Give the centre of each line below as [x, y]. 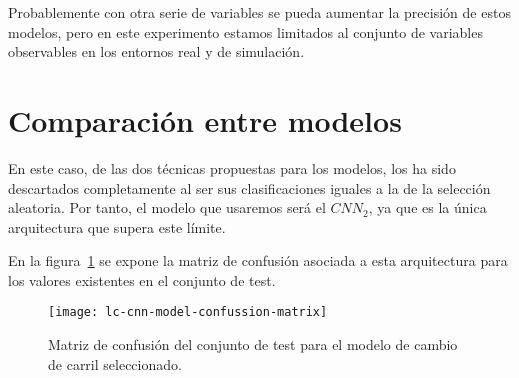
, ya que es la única [427, 207]
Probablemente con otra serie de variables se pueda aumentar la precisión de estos [259, 12]
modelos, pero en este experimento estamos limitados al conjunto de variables [245, 31]
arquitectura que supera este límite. [117, 226]
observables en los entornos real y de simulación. [156, 51]
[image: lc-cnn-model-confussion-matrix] [188, 312]
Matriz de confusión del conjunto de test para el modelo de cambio [253, 344]
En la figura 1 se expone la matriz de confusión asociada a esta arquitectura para [258, 260]
